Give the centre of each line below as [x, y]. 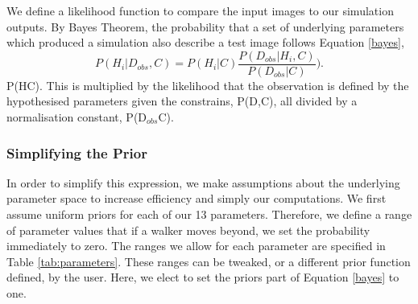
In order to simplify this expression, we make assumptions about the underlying [203, 182]
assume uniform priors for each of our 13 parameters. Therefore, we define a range [209, 214]
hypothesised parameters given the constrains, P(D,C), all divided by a [182, 101]
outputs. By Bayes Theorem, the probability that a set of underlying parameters [205, 26]
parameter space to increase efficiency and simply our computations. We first [197, 198]
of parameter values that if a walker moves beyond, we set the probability [188, 230]
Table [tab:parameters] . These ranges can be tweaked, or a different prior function [209, 261]
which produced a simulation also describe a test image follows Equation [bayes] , [205, 42]
